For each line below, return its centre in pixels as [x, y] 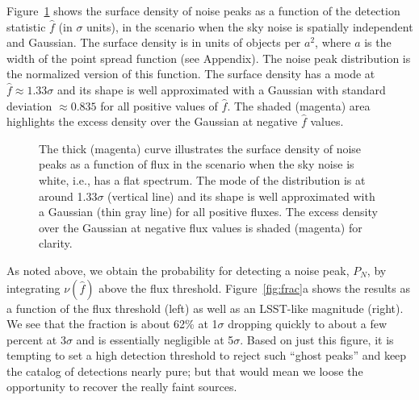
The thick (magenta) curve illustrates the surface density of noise [200, 148]
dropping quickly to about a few [308, 324]
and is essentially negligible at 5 [155, 339]
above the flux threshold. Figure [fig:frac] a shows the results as [254, 287]
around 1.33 [68, 196]
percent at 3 [36, 339]
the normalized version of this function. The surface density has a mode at [191, 74]
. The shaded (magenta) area [299, 105]
